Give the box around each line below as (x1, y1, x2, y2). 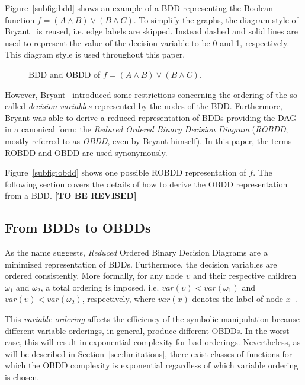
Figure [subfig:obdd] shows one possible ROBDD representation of (5, 166, 246, 179)
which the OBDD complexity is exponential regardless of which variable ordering (5, 359, 298, 371)
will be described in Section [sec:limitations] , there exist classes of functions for (5, 347, 293, 359)
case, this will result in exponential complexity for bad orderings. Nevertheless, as (5, 336, 301, 348)
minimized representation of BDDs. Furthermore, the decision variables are (5, 257, 277, 270)
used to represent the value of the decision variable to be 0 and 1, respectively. (5, 36, 290, 49)
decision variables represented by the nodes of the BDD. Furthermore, (28, 100, 282, 112)
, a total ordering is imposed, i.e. (40, 281, 159, 293)
